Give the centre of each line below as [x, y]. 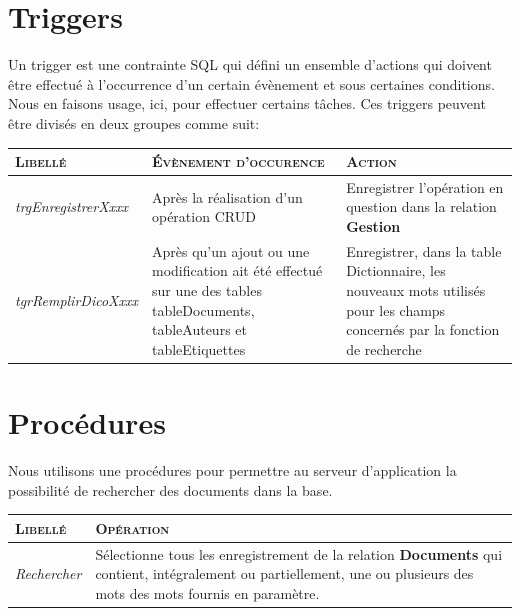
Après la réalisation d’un [227, 196]
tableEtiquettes [198, 348]
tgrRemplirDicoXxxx [76, 299]
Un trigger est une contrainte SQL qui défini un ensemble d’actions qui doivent [250, 64]
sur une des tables [206, 290]
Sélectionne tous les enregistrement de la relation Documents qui [299, 553]
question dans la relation [421, 206]
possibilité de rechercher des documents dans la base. [170, 489]
